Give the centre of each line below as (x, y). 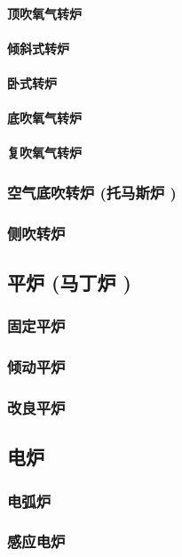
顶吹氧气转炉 (44, 13)
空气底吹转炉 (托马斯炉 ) (92, 192)
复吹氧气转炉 (44, 153)
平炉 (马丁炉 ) (69, 283)
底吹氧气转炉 (44, 118)
